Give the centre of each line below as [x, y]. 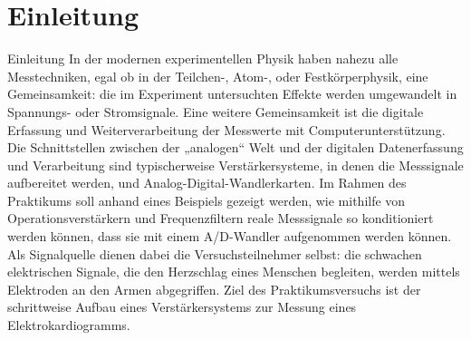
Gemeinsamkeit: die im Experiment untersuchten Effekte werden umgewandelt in [232, 94]
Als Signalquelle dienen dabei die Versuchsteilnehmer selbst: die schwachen [215, 253]
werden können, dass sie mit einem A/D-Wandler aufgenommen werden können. [230, 236]
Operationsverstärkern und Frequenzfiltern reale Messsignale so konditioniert [221, 218]
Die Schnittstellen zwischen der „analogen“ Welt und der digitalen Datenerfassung [235, 147]
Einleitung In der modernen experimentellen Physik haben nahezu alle [203, 58]
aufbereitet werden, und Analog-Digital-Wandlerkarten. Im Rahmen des [207, 183]
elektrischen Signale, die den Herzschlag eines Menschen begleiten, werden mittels [234, 272]
